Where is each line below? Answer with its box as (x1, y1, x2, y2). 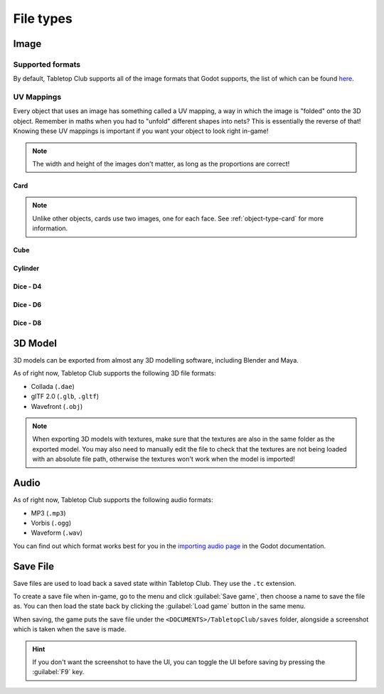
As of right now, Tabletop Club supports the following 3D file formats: (13, 369, 216, 378)
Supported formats (13, 59, 81, 69)
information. (32, 224, 68, 233)
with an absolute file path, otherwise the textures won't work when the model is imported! (32, 455, 295, 464)
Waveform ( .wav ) (31, 528, 83, 537)
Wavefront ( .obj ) (31, 402, 83, 410)
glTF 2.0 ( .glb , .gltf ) (31, 392, 100, 401)
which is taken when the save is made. (13, 625, 127, 634)
